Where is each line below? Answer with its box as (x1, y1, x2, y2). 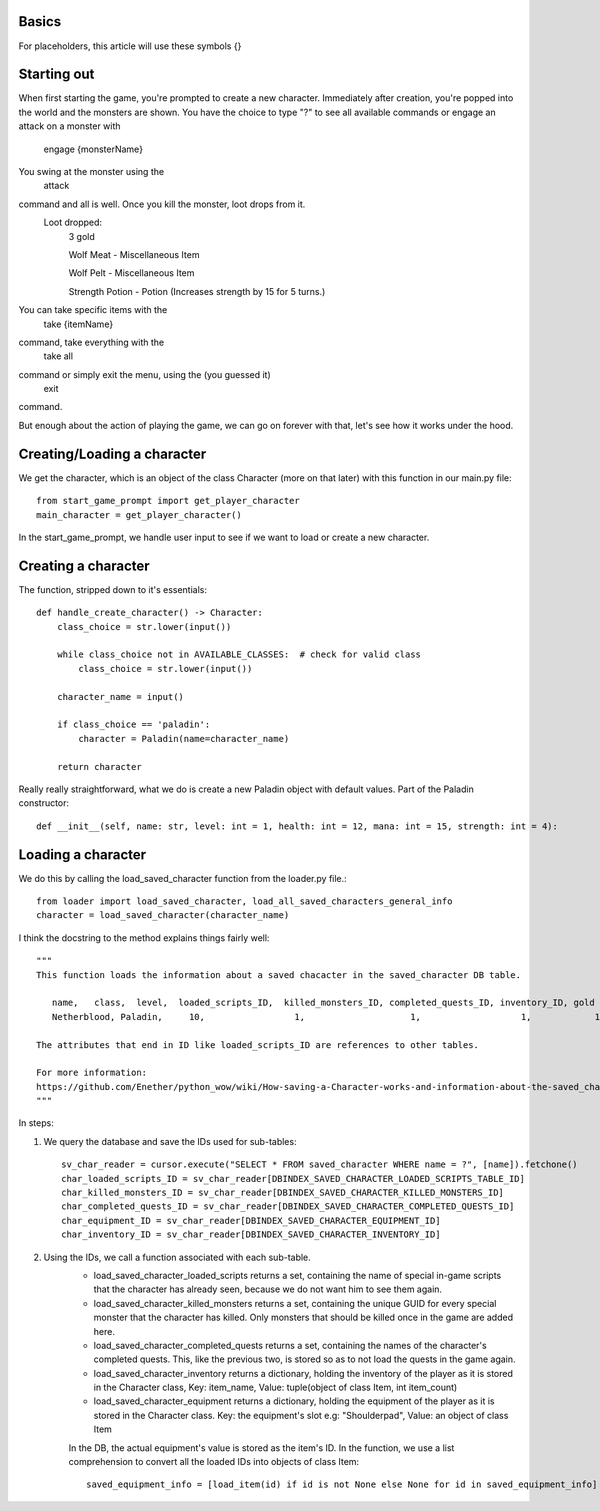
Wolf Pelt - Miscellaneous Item (68, 267, 195, 279)
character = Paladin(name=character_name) (78, 733, 290, 744)
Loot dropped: (43, 216, 103, 229)
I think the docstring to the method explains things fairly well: (18, 931, 270, 944)
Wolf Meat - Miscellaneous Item (68, 248, 200, 260)
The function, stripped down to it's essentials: (18, 583, 208, 595)
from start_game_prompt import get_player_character (36, 495, 300, 507)
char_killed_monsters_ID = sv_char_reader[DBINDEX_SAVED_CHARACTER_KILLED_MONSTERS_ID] (61, 1187, 505, 1199)
